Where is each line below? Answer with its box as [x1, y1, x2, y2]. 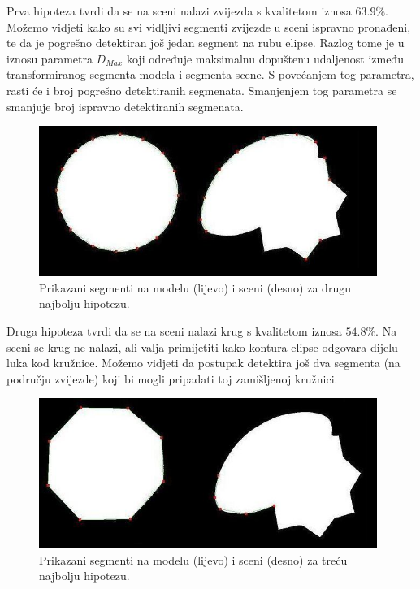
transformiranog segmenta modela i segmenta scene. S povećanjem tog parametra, [6, 66, 414, 83]
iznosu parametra [6, 50, 93, 67]
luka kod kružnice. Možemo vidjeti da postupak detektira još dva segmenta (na [6, 354, 401, 371]
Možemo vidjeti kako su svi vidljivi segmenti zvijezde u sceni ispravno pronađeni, [6, 18, 411, 35]
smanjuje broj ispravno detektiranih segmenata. [6, 97, 244, 115]
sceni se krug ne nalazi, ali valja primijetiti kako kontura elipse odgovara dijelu [6, 338, 398, 355]
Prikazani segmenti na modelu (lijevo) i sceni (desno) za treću [39, 551, 348, 568]
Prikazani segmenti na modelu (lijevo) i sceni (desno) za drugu [39, 279, 351, 296]
